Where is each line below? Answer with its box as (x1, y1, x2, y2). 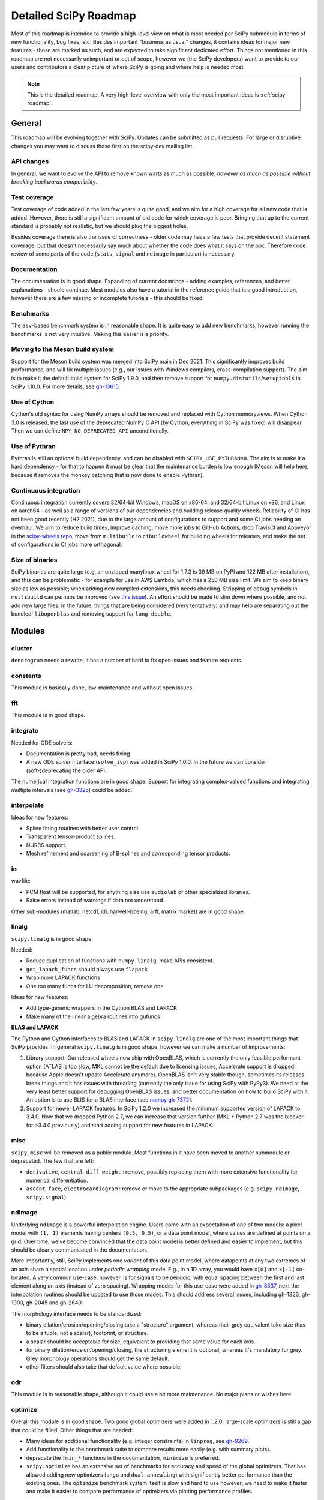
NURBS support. (26, 841, 67, 848)
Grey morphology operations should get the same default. (26, 1355, 170, 1362)
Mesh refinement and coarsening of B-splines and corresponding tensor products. (26, 850, 230, 857)
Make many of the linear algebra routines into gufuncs (26, 1013, 160, 1020)
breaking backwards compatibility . (11, 178, 98, 185)
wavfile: (11, 877, 31, 884)
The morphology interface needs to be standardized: (11, 1310, 142, 1317)
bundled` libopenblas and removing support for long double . (11, 610, 172, 617)
